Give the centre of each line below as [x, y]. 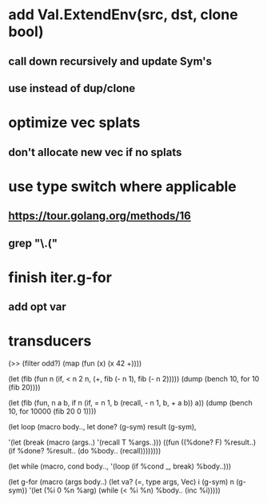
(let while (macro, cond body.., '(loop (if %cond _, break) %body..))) [120, 466]
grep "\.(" [33, 243]
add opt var [37, 307]
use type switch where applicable [123, 186]
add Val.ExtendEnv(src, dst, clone [123, 15]
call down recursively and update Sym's [110, 61]
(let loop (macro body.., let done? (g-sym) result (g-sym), [103, 427]
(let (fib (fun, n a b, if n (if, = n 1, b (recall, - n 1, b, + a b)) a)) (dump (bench [131, 403]
